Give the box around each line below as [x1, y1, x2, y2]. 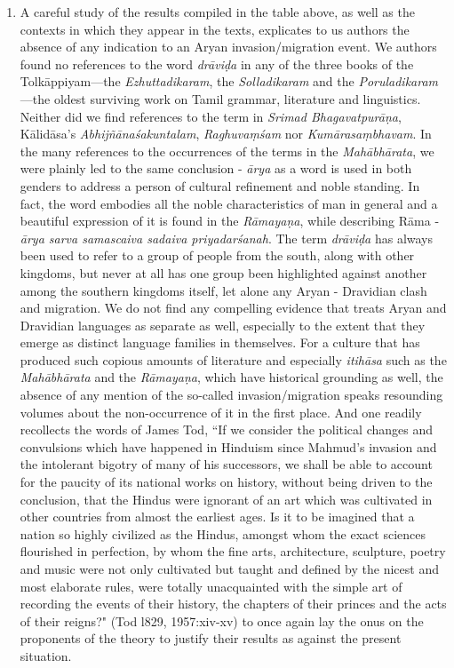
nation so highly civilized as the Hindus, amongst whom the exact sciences [20, 524, 426, 543]
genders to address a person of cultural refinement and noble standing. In [20, 176, 420, 195]
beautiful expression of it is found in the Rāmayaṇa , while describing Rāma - [20, 211, 440, 230]
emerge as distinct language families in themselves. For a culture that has [20, 333, 420, 352]
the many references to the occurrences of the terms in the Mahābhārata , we [20, 141, 434, 160]
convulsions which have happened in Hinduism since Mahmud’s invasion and [20, 437, 437, 456]
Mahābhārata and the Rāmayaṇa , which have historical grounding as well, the [20, 368, 443, 386]
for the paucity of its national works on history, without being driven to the [20, 473, 433, 491]
